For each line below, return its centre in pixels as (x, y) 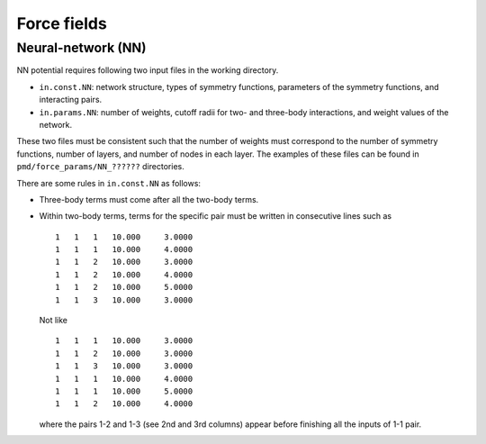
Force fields (62, 23)
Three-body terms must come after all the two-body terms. (149, 199)
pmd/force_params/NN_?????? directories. (100, 167)
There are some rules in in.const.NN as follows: (109, 183)
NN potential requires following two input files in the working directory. (148, 70)
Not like (53, 321)
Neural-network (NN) (81, 48)
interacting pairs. (71, 100)
